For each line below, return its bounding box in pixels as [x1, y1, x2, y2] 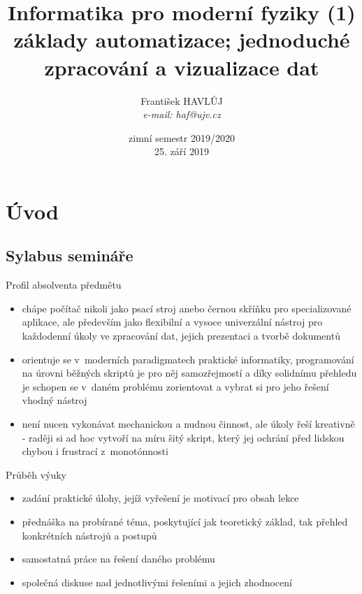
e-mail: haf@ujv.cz [143, 107, 221, 122]
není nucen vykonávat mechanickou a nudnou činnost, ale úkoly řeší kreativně [22, 416, 355, 431]
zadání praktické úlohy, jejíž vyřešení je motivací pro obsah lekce [22, 491, 299, 505]
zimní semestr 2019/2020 [129, 130, 235, 145]
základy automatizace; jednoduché [13, 25, 350, 54]
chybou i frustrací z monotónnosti [22, 444, 168, 458]
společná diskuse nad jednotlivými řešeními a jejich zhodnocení [22, 574, 292, 589]
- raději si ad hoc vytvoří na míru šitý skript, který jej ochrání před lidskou [22, 430, 345, 444]
